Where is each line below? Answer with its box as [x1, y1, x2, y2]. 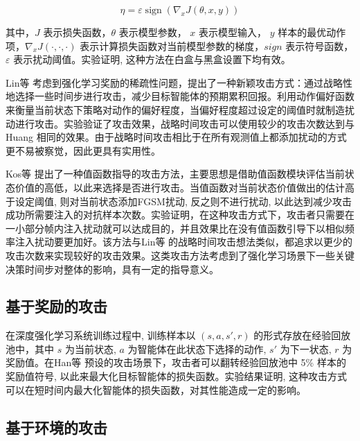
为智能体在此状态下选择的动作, [127, 341, 267, 356]
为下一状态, [280, 341, 332, 356]
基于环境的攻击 [6, 416, 107, 438]
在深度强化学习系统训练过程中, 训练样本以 [6, 328, 196, 343]
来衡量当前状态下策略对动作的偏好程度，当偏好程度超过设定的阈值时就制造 [6, 102, 345, 116]
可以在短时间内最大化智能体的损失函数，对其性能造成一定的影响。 [6, 382, 306, 397]
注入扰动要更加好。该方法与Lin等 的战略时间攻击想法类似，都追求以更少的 [15, 234, 353, 249]
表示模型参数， [118, 25, 187, 39]
